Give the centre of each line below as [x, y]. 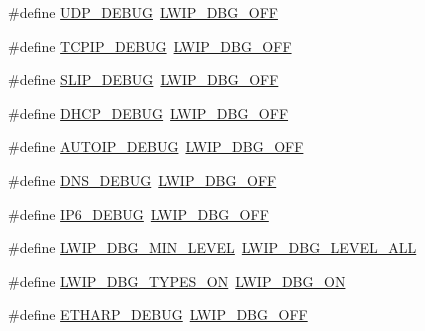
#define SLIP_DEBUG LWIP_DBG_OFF [143, 79]
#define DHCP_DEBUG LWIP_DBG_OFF [148, 112]
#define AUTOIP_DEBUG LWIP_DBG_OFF [156, 146]
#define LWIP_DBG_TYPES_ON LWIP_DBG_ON [177, 280]
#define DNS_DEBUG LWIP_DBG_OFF [142, 179]
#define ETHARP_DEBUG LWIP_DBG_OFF [158, 314]
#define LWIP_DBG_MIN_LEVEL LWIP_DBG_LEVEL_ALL [212, 247]
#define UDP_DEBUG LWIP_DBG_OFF [143, 12]
